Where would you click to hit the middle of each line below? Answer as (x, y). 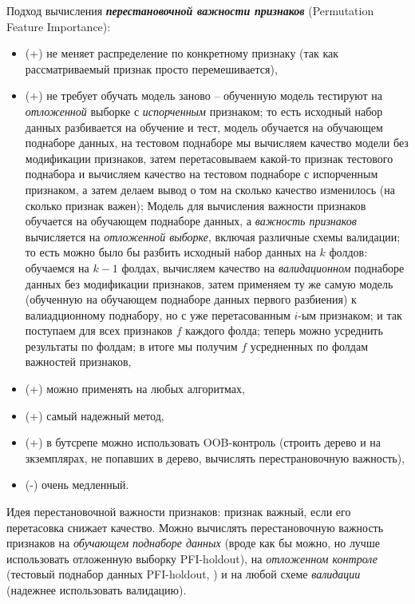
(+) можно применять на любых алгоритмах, (135, 389)
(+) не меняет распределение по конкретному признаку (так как (182, 53)
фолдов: (348, 252)
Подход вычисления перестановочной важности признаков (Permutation (190, 10)
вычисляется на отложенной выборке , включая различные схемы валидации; (213, 236)
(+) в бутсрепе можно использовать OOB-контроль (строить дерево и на (203, 442)
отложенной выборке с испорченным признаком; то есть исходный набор (204, 111)
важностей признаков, (78, 362)
